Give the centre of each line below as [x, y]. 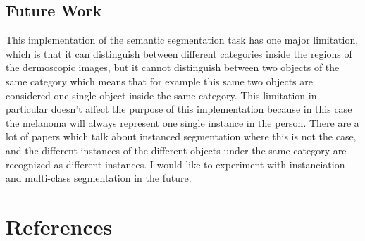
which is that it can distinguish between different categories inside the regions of [179, 53]
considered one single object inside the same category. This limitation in [161, 95]
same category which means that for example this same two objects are [159, 81]
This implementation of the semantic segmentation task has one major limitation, [182, 40]
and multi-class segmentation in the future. [99, 178]
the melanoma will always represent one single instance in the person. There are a [182, 122]
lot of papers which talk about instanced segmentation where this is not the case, [181, 136]
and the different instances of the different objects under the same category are [176, 150]
